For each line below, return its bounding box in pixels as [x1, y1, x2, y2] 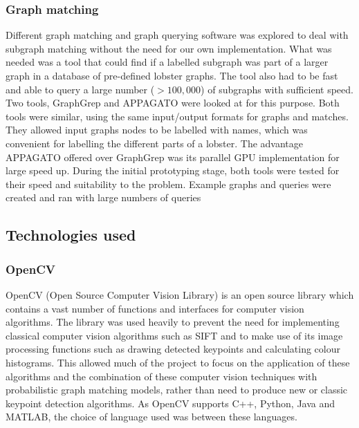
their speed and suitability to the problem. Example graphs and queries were [6, 176, 331, 191]
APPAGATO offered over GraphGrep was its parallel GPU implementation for [6, 149, 340, 164]
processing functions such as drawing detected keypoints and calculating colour [6, 342, 340, 356]
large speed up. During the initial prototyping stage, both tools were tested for [6, 163, 340, 178]
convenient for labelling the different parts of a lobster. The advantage [6, 136, 304, 150]
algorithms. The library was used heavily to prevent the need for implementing [6, 315, 340, 329]
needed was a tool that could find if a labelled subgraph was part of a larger [6, 55, 329, 69]
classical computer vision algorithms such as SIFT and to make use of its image [6, 328, 343, 342]
